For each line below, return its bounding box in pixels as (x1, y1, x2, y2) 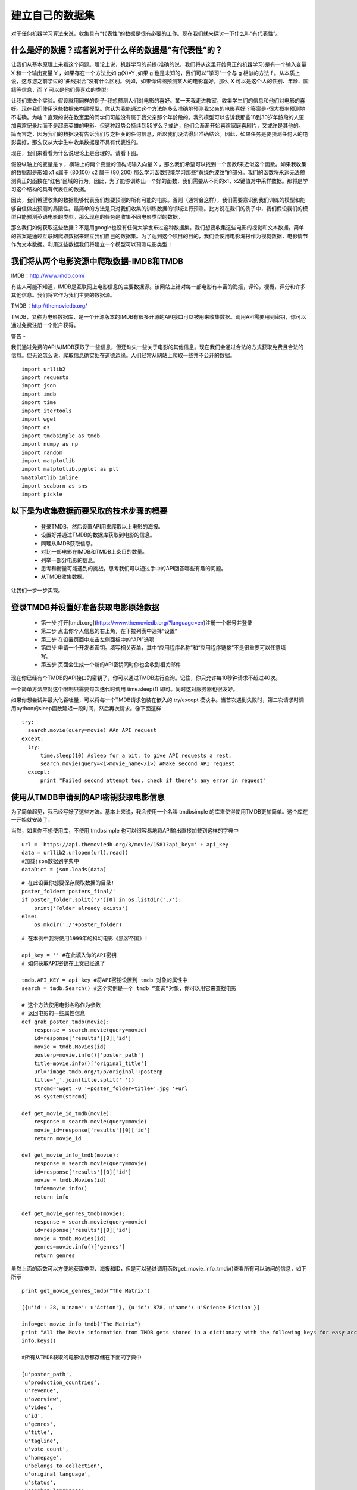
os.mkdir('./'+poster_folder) (33, 921, 122, 928)
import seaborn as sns (21, 483, 88, 489)
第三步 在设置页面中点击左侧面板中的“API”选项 (40, 635, 155, 643)
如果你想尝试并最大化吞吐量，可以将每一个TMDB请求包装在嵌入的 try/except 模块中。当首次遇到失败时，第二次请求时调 (11, 696, 305, 703)
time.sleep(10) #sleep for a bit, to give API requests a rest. (40, 752, 232, 759)
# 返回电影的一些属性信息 (21, 1010, 86, 1017)
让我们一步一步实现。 (11, 586, 64, 594)
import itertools (21, 407, 72, 414)
